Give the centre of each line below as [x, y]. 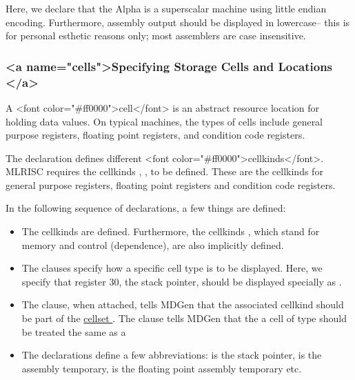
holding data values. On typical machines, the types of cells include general [164, 121]
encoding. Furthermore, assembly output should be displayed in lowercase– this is [178, 22]
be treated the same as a [74, 331]
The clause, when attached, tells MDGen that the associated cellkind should [183, 304]
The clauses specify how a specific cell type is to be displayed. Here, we [172, 268]
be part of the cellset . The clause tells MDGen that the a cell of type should [184, 318]
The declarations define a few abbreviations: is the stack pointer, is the [172, 355]
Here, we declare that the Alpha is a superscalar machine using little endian [166, 8]
